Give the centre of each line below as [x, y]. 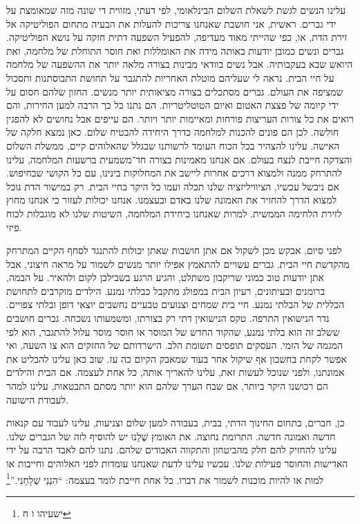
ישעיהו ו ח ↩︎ [47, 513]
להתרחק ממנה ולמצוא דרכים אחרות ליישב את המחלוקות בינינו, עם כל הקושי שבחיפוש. [174, 173]
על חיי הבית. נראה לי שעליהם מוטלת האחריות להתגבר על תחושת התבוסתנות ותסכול [170, 77]
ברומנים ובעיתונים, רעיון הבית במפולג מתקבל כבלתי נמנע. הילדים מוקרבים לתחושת [166, 290]
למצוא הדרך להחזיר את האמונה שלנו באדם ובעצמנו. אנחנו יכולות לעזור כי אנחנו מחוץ [171, 200]
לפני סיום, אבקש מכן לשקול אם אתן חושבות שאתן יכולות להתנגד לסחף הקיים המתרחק [174, 250]
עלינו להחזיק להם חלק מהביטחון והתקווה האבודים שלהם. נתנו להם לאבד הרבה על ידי [172, 450]
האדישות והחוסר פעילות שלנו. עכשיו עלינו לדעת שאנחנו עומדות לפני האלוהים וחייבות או [177, 463]
